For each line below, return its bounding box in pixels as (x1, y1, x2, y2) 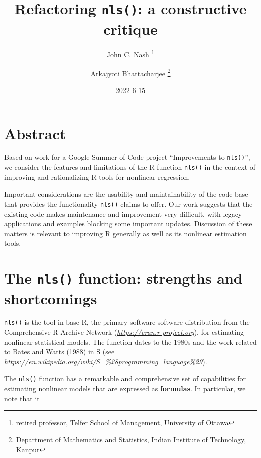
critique (103, 18, 158, 39)
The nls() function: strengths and (4, 267, 243, 288)
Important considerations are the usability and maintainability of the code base (4, 189, 248, 199)
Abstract (4, 123, 66, 143)
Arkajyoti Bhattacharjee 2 (90, 66, 171, 78)
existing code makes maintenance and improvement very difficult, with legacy (4, 208, 242, 219)
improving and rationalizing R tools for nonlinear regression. (4, 171, 190, 182)
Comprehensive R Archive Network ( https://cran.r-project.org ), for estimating (4, 327, 244, 337)
